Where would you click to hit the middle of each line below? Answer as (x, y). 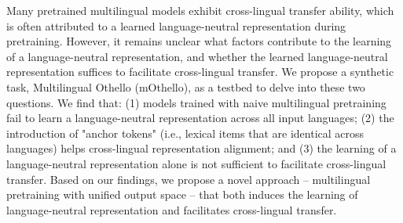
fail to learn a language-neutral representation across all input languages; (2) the (200, 118)
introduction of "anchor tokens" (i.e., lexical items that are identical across (185, 133)
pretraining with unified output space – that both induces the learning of (182, 194)
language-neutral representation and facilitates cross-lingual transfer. (172, 209)
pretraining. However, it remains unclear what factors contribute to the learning (199, 41)
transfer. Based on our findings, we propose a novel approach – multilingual (189, 179)
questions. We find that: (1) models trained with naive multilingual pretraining (196, 102)
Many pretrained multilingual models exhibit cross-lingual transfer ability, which (200, 10)
